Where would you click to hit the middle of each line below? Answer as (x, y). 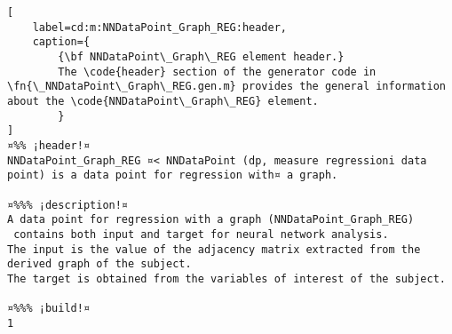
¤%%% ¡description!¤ (68, 205)
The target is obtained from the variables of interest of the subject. (226, 278)
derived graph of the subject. (99, 264)
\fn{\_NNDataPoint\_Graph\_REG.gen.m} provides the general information (226, 87)
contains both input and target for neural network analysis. (201, 234)
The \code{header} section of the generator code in (217, 72)
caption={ (61, 42)
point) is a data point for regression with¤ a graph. (173, 175)
